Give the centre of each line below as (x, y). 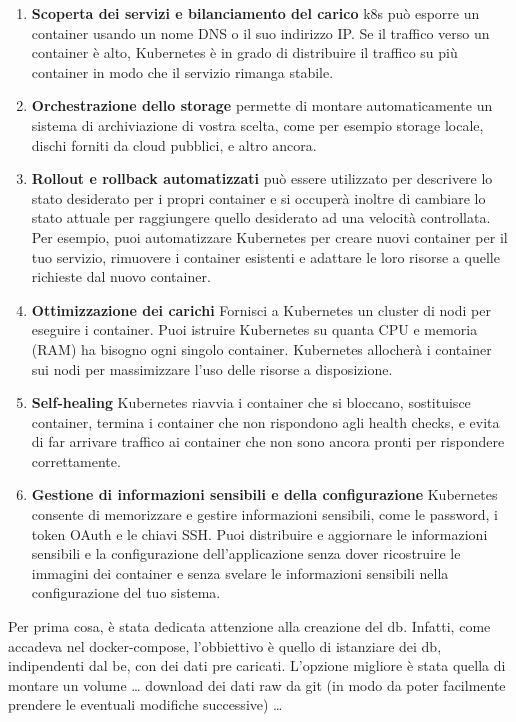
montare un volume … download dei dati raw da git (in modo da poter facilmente (257, 684)
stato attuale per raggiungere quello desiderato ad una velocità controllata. (261, 217)
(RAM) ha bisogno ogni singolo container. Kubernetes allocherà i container (261, 348)
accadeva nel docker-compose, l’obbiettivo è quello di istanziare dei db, (225, 645)
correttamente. (76, 460)
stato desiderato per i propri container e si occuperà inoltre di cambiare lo (258, 197)
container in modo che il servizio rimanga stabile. (182, 71)
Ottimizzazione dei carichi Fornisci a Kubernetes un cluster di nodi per (261, 309)
